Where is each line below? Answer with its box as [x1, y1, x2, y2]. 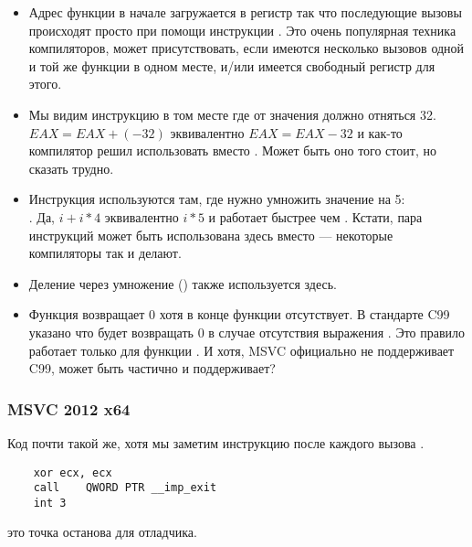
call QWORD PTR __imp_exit [33, 481, 217, 495]
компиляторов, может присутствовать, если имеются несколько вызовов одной [28, 38, 465, 58]
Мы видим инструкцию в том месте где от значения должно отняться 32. [28, 104, 436, 123]
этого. [28, 74, 62, 93]
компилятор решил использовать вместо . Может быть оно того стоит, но [28, 141, 436, 160]
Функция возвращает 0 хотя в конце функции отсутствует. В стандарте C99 [28, 305, 450, 324]
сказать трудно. [28, 158, 114, 177]
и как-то [357, 123, 403, 142]
